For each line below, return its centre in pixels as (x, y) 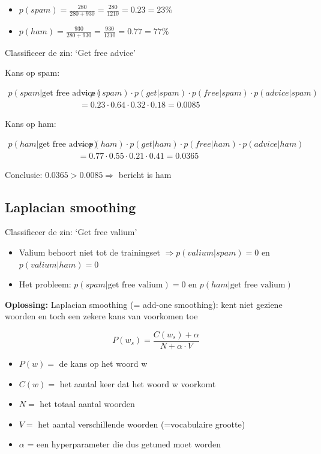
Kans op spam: (32, 72)
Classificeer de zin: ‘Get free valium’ (71, 232)
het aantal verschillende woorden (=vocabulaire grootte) (142, 424)
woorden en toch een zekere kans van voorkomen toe (101, 316)
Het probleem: (45, 284)
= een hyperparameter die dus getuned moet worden (124, 444)
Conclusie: (24, 174)
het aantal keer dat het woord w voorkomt (138, 383)
